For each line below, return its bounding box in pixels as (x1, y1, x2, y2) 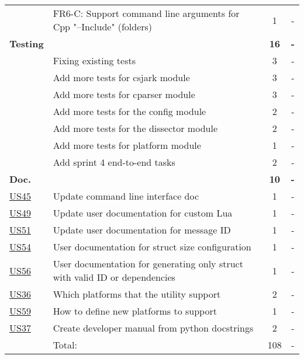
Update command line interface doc (53, 189, 199, 203)
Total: (53, 338, 77, 351)
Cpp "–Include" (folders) (53, 20, 153, 33)
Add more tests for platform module (53, 138, 201, 152)
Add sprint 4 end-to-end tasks (53, 155, 175, 169)
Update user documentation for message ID (53, 223, 231, 236)
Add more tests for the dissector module (53, 121, 217, 135)
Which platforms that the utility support (53, 287, 221, 301)
